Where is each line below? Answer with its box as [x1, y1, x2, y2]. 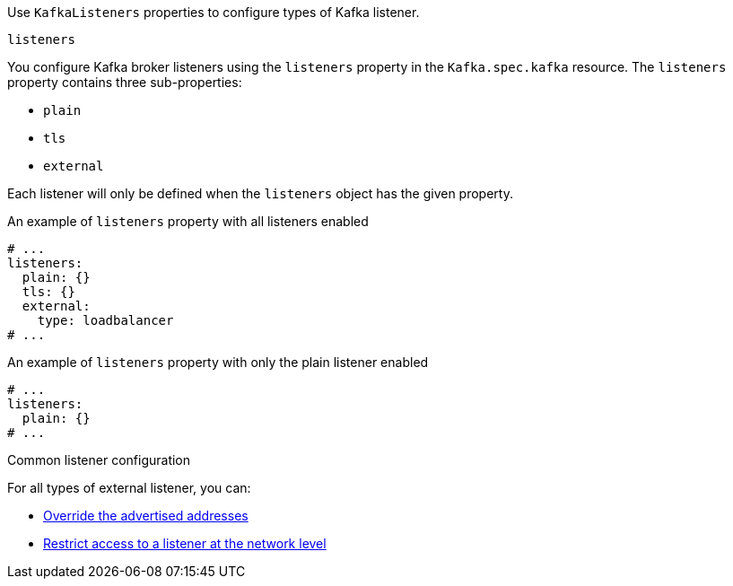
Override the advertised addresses [43, 508, 249, 523]
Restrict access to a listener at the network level [43, 536, 327, 551]
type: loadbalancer [37, 313, 174, 328]
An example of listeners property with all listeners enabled [7, 214, 369, 229]
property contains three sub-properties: [7, 74, 242, 90]
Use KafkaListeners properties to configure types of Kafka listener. [7, 4, 420, 20]
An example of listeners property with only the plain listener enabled [7, 354, 429, 370]
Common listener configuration [7, 452, 191, 468]
